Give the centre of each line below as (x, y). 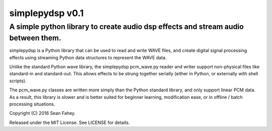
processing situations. (32, 104)
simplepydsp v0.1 (47, 13)
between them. (35, 38)
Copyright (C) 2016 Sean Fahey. (42, 113)
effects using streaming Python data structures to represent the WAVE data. (88, 57)
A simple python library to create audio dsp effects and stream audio (127, 27)
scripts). (18, 81)
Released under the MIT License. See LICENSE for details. (70, 122)
